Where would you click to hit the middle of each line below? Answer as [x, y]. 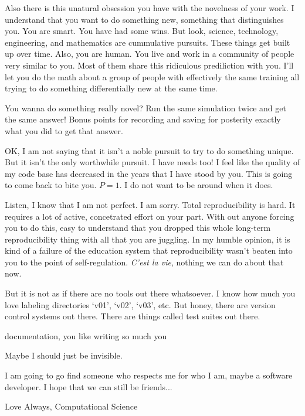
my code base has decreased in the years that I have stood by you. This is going [149, 173]
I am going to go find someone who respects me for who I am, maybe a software [149, 375]
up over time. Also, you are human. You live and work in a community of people [150, 54]
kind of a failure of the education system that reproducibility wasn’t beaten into [149, 250]
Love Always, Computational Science [71, 406]
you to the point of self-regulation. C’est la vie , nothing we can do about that [144, 262]
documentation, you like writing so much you [86, 335]
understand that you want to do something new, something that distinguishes [144, 19]
